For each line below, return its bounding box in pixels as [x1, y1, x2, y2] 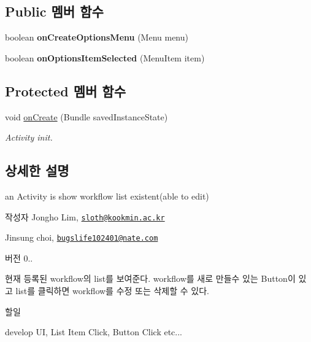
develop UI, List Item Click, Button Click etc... [5, 325, 182, 338]
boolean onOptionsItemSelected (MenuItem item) [5, 51, 205, 64]
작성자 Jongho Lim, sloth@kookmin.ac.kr [5, 210, 165, 223]
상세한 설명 [5, 161, 69, 180]
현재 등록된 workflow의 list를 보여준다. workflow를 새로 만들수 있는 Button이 [5, 272, 296, 285]
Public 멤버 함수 [5, 2, 104, 21]
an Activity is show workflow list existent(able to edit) [5, 189, 209, 202]
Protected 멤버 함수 [5, 81, 126, 100]
